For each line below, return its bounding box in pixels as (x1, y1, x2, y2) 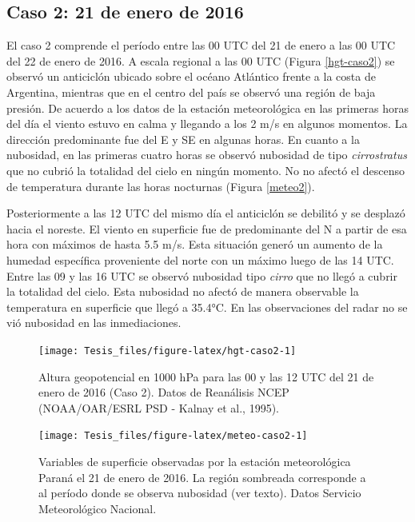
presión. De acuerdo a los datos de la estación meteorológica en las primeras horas (6, 99, 409, 116)
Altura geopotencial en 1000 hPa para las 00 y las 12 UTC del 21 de (38, 368, 374, 385)
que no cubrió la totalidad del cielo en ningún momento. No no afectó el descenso (6, 161, 405, 178)
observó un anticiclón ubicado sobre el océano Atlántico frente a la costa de (6, 68, 376, 85)
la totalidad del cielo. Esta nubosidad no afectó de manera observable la (6, 283, 359, 300)
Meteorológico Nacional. (38, 500, 157, 516)
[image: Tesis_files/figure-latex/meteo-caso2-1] (38, 430, 308, 442)
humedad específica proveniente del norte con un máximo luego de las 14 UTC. (6, 251, 394, 268)
